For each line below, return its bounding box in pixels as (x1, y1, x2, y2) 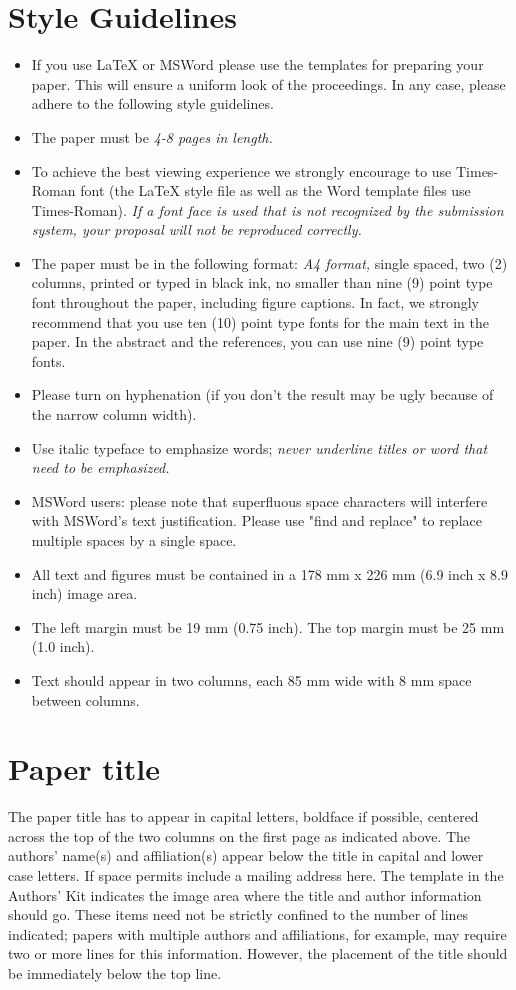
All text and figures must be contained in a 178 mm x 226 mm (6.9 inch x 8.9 (31, 563, 508, 584)
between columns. (31, 689, 140, 710)
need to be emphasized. (31, 457, 170, 478)
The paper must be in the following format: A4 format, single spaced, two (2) (31, 252, 508, 273)
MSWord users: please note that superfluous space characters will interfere (31, 490, 488, 511)
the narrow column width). (31, 404, 197, 425)
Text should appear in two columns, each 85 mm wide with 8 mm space (31, 669, 472, 690)
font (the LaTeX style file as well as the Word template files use (80, 180, 471, 201)
